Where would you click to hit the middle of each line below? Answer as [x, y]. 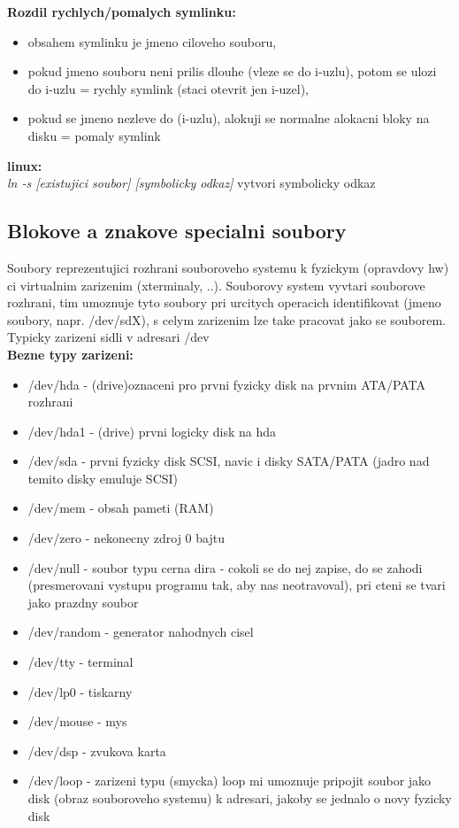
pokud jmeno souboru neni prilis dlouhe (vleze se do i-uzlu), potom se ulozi [232, 71]
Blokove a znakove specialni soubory [177, 231]
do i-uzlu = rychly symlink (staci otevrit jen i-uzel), [168, 88]
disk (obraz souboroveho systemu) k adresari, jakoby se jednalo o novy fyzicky [240, 798]
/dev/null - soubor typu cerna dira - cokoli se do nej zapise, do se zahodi [225, 567]
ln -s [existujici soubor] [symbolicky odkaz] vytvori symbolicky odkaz [191, 183]
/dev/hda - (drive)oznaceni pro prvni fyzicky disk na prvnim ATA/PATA [227, 384]
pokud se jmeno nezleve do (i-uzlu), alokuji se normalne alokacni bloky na [229, 118]
